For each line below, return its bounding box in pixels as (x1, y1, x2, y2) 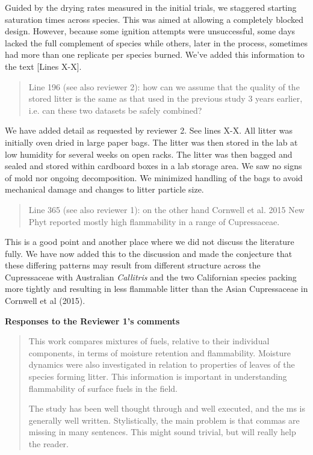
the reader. (28, 438, 69, 450)
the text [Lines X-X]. (5, 60, 82, 72)
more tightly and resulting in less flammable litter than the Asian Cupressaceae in (5, 282, 308, 295)
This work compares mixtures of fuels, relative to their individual (28, 335, 270, 347)
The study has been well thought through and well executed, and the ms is (28, 402, 306, 415)
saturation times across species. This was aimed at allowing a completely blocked (5, 13, 304, 25)
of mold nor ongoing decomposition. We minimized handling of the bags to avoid (5, 171, 303, 184)
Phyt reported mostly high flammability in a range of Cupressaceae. (28, 215, 280, 227)
